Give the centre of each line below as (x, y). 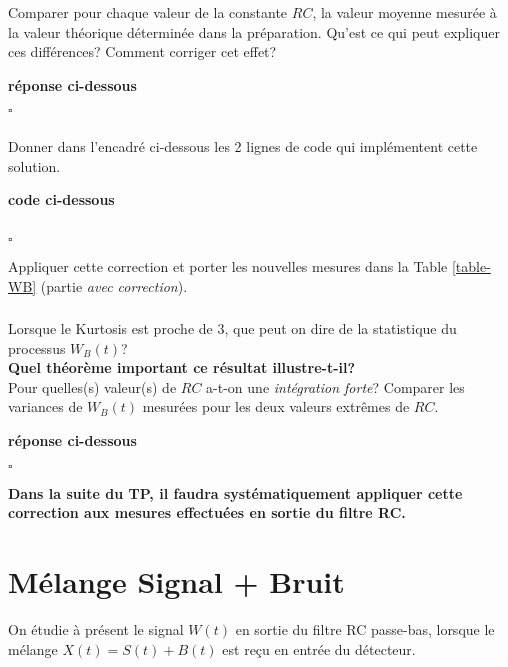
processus (37, 347)
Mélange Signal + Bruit (176, 581)
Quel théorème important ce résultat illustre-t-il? (182, 367)
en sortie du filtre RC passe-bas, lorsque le (365, 628)
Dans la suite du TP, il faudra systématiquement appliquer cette (235, 492)
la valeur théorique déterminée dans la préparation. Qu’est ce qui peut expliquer (254, 31)
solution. (34, 165)
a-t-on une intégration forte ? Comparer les (335, 386)
